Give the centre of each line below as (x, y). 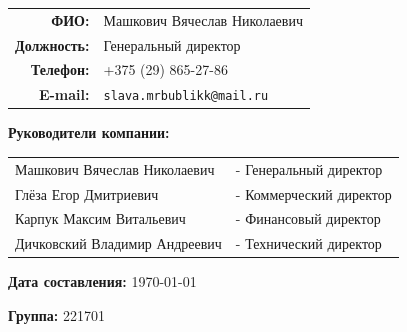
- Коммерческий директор (313, 193)
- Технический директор (308, 243)
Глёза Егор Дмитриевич (87, 193)
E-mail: (64, 94)
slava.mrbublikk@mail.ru (186, 96)
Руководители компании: (89, 132)
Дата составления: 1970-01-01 (102, 281)
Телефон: (60, 69)
